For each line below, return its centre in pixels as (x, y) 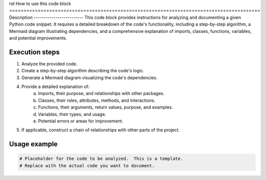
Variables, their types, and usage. (72, 114)
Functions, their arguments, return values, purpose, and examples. (106, 107)
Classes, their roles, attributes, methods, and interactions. (97, 100)
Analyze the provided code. (50, 63)
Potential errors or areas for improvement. (81, 121)
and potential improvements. (38, 38)
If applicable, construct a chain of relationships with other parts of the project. (100, 130)
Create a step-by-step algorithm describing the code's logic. (83, 71)
